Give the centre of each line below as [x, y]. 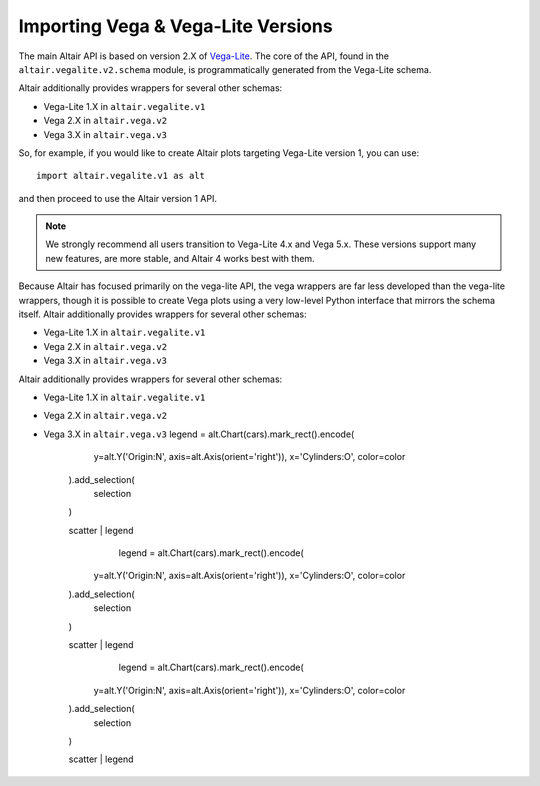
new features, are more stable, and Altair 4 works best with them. [180, 258]
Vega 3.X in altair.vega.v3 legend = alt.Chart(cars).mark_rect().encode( [199, 434]
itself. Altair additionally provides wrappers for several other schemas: [162, 314]
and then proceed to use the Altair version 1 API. [118, 198]
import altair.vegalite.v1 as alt [120, 176]
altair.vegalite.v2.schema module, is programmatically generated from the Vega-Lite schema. [225, 69]
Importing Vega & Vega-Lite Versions [176, 26]
